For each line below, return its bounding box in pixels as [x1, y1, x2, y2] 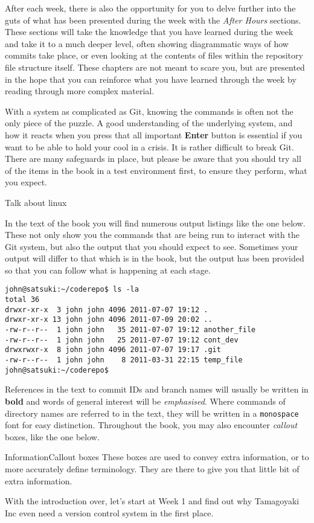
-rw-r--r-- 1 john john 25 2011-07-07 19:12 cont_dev [5, 335, 239, 344]
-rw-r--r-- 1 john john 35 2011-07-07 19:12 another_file [5, 326, 256, 335]
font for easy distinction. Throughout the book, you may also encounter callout [5, 419, 298, 431]
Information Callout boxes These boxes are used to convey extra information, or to [5, 451, 309, 463]
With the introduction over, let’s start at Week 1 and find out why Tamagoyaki [5, 495, 300, 507]
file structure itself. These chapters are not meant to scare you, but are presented [5, 60, 305, 73]
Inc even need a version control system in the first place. [5, 506, 214, 519]
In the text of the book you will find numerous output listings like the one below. [5, 216, 306, 229]
